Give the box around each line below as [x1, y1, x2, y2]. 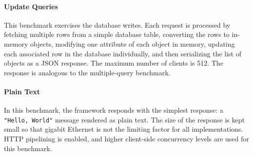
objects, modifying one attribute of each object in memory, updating [30, 38, 235, 49]
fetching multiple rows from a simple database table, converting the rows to [4, 29, 230, 39]
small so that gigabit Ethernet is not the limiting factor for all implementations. [4, 124, 243, 134]
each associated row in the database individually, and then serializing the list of [4, 48, 241, 58]
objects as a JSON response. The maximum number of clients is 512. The [4, 58, 223, 68]
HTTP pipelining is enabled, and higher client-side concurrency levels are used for [4, 134, 249, 143]
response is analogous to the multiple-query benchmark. [4, 67, 171, 77]
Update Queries [4, 1, 58, 11]
